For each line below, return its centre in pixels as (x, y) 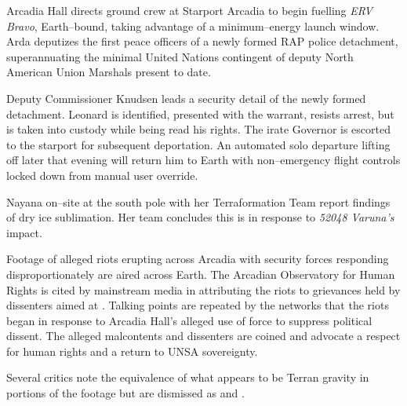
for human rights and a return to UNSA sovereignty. (132, 351)
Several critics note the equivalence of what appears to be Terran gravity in (188, 377)
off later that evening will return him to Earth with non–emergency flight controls (203, 160)
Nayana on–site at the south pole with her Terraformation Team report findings (198, 201)
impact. (24, 232)
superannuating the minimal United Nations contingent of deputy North (180, 56)
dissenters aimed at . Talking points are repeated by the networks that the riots (198, 305)
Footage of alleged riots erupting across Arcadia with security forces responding (198, 259)
